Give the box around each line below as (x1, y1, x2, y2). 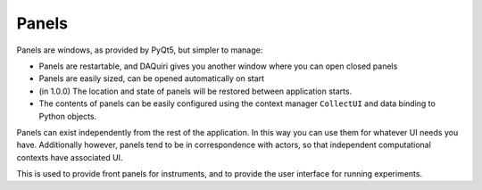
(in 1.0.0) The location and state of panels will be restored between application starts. (38, 86, 353, 96)
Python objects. (38, 111, 97, 121)
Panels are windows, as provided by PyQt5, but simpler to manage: (16, 45, 263, 55)
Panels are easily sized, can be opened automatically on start (38, 73, 265, 84)
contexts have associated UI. (16, 152, 123, 162)
